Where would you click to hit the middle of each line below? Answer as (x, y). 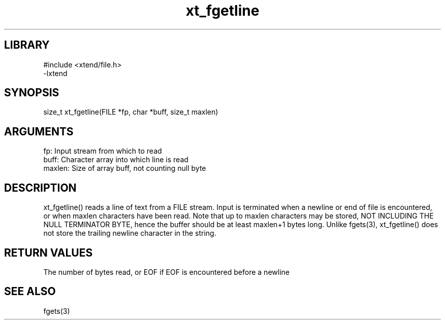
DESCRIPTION (40, 188)
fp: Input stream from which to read (103, 151)
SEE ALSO (30, 292)
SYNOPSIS (32, 93)
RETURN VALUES (49, 253)
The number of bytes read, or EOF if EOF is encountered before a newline (166, 272)
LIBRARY (27, 45)
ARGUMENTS (39, 131)
